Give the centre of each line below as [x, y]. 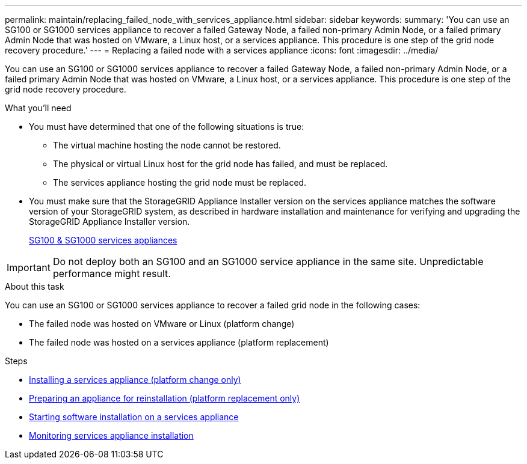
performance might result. [112, 273]
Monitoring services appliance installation [111, 435]
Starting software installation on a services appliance [134, 417]
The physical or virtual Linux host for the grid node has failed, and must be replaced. [220, 164]
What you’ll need [38, 108]
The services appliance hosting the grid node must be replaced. [180, 182]
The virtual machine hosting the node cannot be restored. [167, 145]
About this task [35, 286]
